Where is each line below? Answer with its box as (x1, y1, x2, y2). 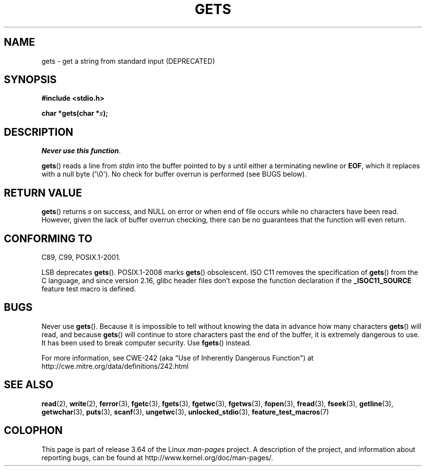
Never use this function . (41, 146, 121, 155)
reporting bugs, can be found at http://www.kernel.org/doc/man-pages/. (41, 453, 273, 462)
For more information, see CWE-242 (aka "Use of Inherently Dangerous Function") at (41, 353, 314, 362)
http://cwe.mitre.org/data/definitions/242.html (41, 362, 189, 370)
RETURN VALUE (4, 186, 82, 199)
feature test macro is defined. (41, 284, 136, 293)
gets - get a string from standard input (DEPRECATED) (41, 56, 215, 65)
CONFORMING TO (4, 232, 92, 245)
